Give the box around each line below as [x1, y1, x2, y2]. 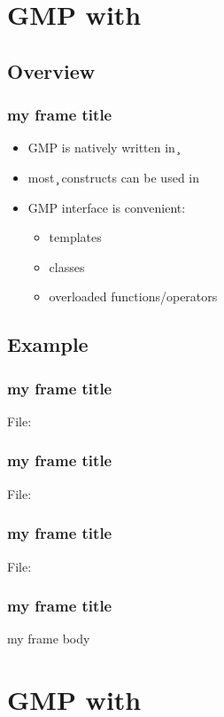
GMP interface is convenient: [27, 198, 186, 216]
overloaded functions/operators [49, 287, 218, 306]
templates [49, 228, 102, 246]
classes [49, 257, 85, 276]
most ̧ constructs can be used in [27, 168, 200, 186]
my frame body [7, 629, 90, 648]
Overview [7, 57, 96, 84]
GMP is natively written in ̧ [27, 138, 179, 157]
